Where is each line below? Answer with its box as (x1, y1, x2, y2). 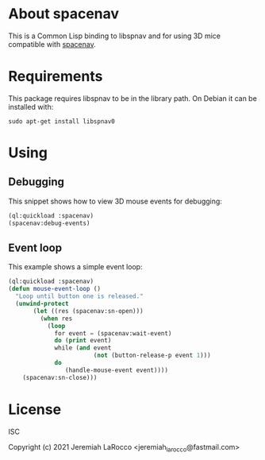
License (8, 400, 62, 418)
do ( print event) (54, 337, 112, 345)
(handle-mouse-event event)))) (64, 366, 169, 374)
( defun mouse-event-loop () (8, 285, 102, 293)
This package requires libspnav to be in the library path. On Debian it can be (8, 93, 258, 103)
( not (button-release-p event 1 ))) (93, 351, 212, 360)
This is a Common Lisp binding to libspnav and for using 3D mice (8, 31, 221, 41)
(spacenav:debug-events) (8, 219, 90, 227)
